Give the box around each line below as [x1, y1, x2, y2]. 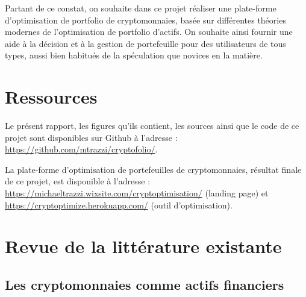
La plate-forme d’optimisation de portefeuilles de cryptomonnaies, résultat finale [5, 163, 302, 175]
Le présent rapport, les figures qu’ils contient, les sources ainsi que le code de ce [5, 119, 299, 132]
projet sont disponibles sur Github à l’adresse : [5, 131, 178, 143]
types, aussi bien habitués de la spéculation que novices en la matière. [5, 49, 263, 61]
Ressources [5, 84, 98, 109]
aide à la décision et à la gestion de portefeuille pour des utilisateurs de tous [5, 37, 286, 49]
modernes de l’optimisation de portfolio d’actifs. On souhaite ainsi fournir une [5, 25, 293, 38]
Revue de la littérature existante [5, 234, 282, 258]
